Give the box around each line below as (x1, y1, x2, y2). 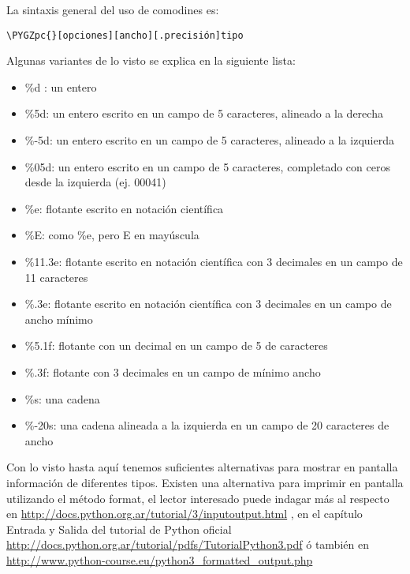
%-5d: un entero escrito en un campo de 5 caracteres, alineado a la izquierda (24, 132, 394, 148)
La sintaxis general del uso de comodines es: (6, 2, 219, 17)
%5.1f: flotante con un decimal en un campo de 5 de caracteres (24, 337, 328, 354)
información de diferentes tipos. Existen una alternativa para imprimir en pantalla (6, 474, 404, 490)
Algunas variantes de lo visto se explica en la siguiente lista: (6, 52, 296, 69)
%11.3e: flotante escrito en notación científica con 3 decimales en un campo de (24, 253, 403, 269)
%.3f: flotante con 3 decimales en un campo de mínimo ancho (24, 363, 321, 380)
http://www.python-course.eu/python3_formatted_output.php (6, 551, 313, 568)
